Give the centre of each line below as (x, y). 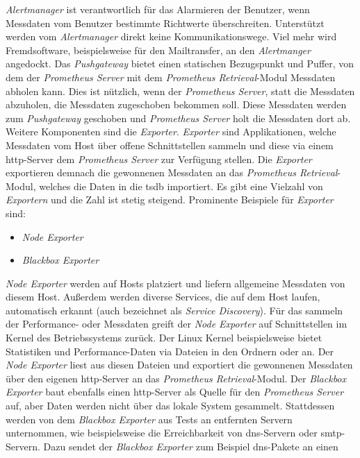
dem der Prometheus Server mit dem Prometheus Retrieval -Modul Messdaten (171, 77)
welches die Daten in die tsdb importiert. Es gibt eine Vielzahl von (181, 186)
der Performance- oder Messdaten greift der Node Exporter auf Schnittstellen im (177, 324)
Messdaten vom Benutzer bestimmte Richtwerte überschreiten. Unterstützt (165, 23)
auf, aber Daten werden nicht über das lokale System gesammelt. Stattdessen (170, 406)
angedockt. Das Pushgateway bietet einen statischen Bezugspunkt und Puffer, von (180, 63)
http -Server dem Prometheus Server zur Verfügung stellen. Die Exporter (159, 159)
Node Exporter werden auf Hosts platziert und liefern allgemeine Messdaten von (175, 283)
